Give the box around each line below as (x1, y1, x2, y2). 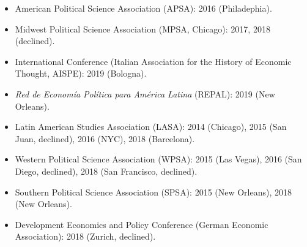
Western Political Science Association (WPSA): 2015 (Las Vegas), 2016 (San (15, 153, 302, 165)
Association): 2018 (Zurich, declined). (15, 230, 156, 243)
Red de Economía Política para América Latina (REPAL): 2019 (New (15, 87, 275, 100)
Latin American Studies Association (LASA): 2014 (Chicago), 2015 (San (15, 120, 287, 133)
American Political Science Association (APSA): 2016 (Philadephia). (15, 2, 272, 14)
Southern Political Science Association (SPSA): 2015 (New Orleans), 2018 (15, 185, 292, 198)
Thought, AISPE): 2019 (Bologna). (15, 67, 147, 80)
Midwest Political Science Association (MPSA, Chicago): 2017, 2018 (15, 22, 270, 35)
